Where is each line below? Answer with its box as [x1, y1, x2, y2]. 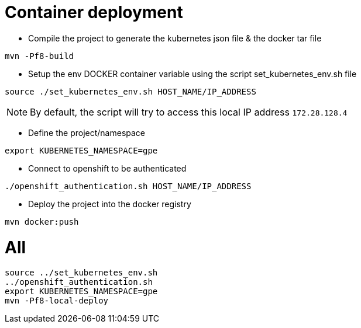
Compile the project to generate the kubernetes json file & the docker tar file [28, 33, 322, 43]
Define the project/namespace [28, 127, 146, 138]
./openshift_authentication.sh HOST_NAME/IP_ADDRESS [5, 181, 252, 191]
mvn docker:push [5, 217, 79, 226]
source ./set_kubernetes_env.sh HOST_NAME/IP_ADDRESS [5, 86, 256, 96]
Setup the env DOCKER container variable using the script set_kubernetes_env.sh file [28, 68, 357, 79]
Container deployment [5, 2, 183, 22]
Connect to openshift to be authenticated [28, 163, 187, 173]
